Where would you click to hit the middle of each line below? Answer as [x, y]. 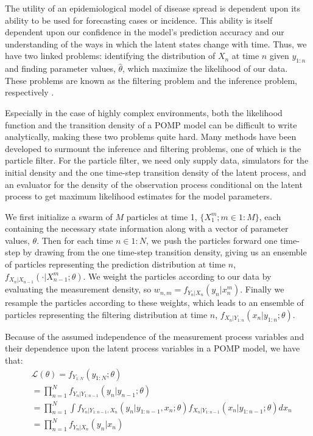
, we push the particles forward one [212, 240]
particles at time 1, [162, 216]
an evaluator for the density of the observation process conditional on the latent [154, 184]
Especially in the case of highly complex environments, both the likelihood [144, 112]
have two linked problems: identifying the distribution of [110, 56]
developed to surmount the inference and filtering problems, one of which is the [153, 148]
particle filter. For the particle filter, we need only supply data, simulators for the [157, 160]
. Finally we [262, 289]
